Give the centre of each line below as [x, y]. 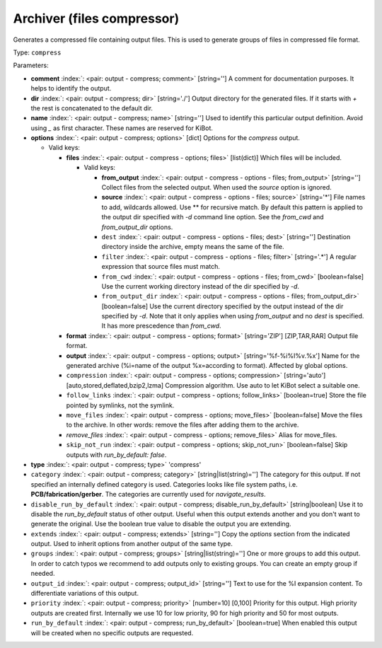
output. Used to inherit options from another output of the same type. [132, 544]
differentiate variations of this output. [85, 594]
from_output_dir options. [137, 227]
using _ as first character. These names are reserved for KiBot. [122, 128]
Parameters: [31, 65]
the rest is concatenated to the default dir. [92, 108]
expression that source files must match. [161, 267]
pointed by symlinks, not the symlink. [120, 405]
